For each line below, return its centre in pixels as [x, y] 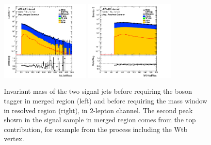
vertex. [14, 138]
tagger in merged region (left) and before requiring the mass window [106, 100]
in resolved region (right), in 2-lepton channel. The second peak [98, 110]
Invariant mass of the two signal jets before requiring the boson [98, 91]
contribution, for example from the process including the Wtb [96, 129]
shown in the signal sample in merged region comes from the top [100, 120]
